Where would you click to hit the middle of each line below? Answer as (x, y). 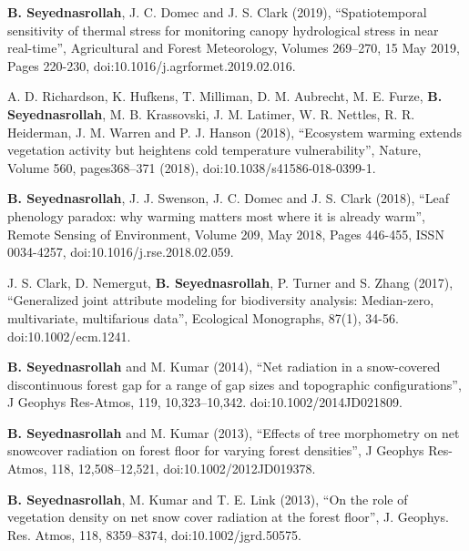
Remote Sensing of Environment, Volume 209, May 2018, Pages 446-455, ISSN (226, 234)
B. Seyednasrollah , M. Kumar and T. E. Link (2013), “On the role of (208, 499)
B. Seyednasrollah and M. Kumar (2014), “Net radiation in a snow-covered (224, 367)
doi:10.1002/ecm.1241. (69, 336)
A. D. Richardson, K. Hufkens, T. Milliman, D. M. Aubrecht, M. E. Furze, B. (225, 96)
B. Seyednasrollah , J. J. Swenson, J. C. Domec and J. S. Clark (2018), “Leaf (228, 198)
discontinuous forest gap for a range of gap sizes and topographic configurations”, (234, 384)
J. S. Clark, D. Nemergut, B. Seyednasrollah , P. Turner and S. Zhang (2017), (230, 282)
